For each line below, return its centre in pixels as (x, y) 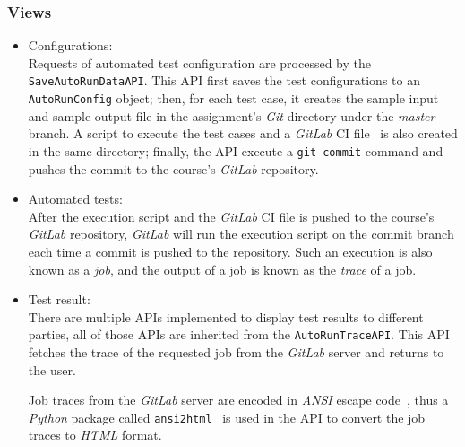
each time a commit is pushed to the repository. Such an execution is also (230, 251)
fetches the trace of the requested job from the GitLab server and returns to (236, 351)
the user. (52, 369)
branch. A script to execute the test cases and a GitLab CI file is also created (243, 133)
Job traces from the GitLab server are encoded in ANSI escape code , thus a (238, 400)
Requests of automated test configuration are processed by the (199, 62)
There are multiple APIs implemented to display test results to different (226, 316)
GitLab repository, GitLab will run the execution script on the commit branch (241, 234)
